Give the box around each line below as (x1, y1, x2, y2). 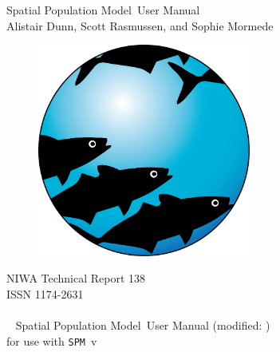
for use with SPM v (6, 332, 97, 349)
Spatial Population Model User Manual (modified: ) (15, 317, 270, 334)
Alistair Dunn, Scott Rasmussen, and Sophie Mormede (6, 17, 274, 34)
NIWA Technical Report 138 (6, 270, 146, 287)
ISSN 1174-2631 (6, 285, 84, 302)
